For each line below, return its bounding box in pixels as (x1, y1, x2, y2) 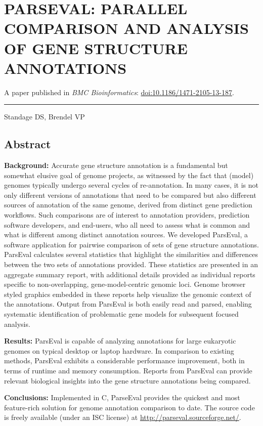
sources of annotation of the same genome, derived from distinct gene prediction (4, 199, 252, 210)
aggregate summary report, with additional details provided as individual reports (4, 269, 255, 279)
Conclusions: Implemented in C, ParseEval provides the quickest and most (4, 392, 240, 403)
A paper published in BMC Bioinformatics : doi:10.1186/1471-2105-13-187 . (4, 87, 234, 97)
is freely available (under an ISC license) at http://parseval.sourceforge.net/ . (4, 412, 241, 422)
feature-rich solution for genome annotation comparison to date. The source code (4, 402, 255, 412)
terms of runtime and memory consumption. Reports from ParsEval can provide (4, 365, 252, 375)
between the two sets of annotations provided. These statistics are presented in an (4, 259, 258, 270)
